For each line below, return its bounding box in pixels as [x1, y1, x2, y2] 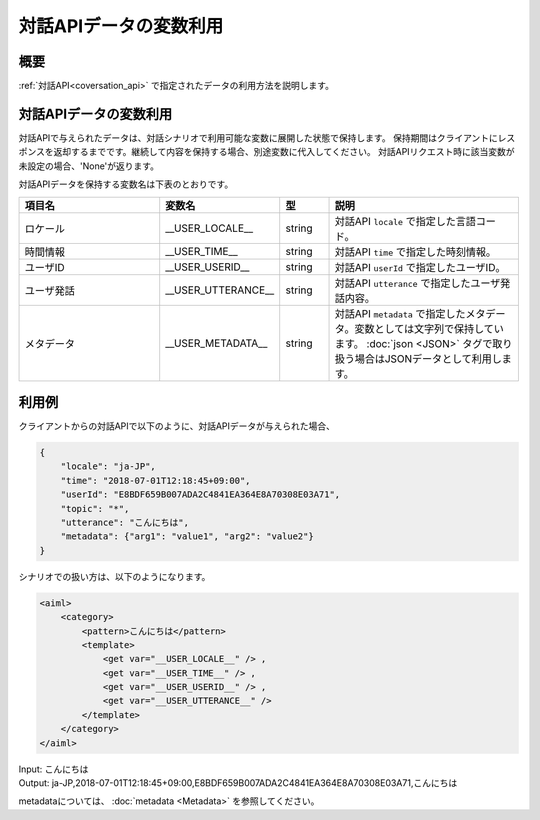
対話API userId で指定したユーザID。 [334, 260, 506, 274]
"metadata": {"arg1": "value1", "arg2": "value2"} [60, 531, 314, 542]
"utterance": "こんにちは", [60, 516, 190, 528]
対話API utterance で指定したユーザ [334, 276, 501, 290]
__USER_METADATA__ [165, 336, 268, 350]
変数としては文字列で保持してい [354, 321, 504, 335]
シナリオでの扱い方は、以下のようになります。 [18, 570, 211, 582]
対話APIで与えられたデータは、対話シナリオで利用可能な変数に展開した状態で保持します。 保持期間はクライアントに [18, 131, 499, 144]
